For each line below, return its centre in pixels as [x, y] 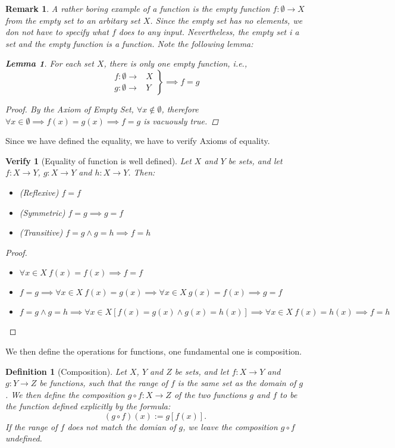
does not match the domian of [122, 426]
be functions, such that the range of [104, 383]
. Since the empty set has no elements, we [226, 20]
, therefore [180, 109]
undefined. [24, 438]
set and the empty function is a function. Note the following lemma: [129, 43]
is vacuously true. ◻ [181, 120]
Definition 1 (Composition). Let [66, 371]
